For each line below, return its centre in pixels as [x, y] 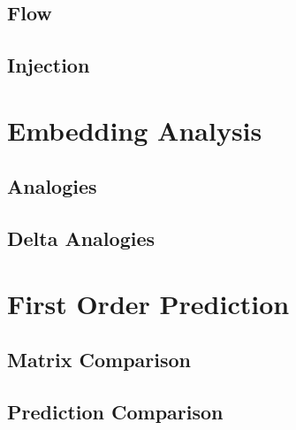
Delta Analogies [81, 238]
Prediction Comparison [115, 412]
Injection [49, 65]
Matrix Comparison [99, 360]
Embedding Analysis [135, 130]
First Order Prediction [148, 303]
